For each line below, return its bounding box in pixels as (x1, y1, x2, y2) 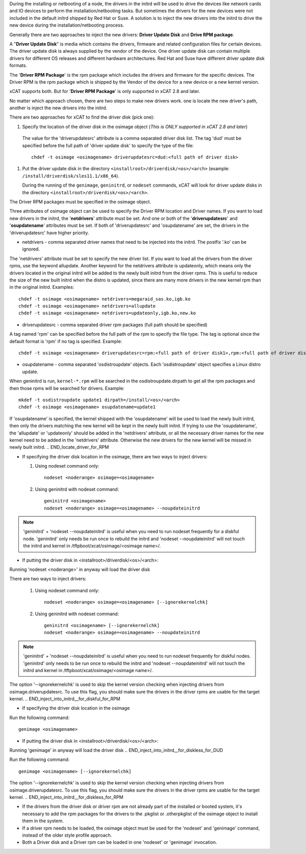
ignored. (22, 246, 40, 252)
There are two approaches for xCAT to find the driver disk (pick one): (9, 114, 155, 120)
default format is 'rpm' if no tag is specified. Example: (9, 338, 122, 344)
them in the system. (22, 818, 64, 824)
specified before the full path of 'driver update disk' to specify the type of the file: (22, 142, 194, 148)
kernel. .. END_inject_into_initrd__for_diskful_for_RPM (9, 696, 121, 702)
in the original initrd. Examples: (9, 284, 74, 290)
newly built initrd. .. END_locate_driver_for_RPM (9, 444, 109, 450)
